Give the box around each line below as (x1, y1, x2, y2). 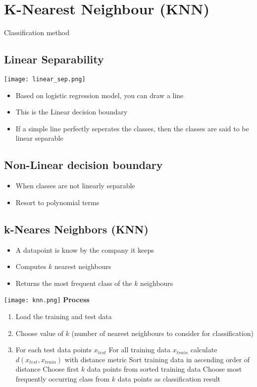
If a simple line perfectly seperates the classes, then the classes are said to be (15, 123, 249, 133)
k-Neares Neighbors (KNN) (4, 221, 149, 236)
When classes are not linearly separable (15, 180, 135, 191)
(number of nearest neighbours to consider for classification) (71, 328, 254, 338)
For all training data (108, 344, 171, 355)
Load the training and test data (15, 311, 112, 321)
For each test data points (15, 344, 92, 355)
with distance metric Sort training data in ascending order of (64, 354, 250, 364)
